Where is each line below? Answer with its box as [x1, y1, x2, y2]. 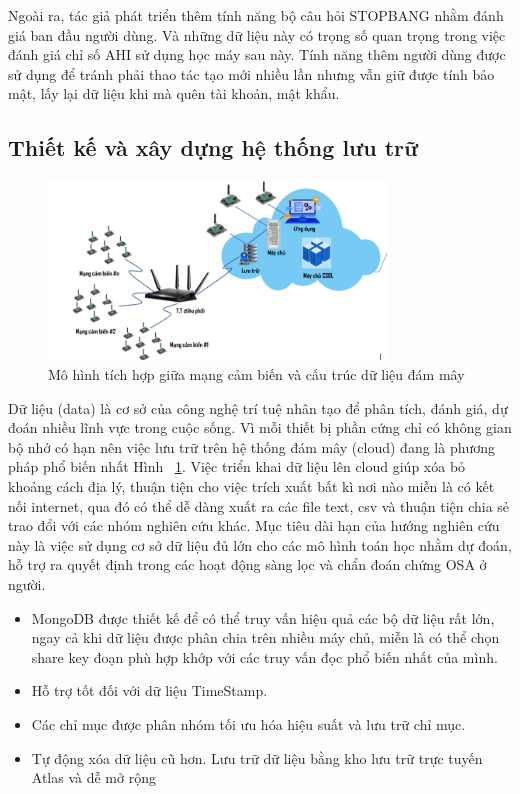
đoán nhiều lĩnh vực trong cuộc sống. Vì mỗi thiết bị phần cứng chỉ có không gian [8, 417, 512, 438]
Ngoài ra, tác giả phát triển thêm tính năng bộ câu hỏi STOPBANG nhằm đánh [8, 5, 504, 25]
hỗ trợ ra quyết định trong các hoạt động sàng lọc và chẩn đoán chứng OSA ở [8, 554, 487, 575]
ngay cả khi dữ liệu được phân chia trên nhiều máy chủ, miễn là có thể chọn [31, 627, 500, 648]
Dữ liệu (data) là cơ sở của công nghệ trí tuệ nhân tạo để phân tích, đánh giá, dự [8, 397, 508, 418]
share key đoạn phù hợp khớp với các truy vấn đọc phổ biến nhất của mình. [31, 646, 498, 667]
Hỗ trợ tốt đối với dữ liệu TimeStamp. [31, 680, 268, 701]
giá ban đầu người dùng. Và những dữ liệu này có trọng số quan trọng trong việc [8, 24, 506, 45]
